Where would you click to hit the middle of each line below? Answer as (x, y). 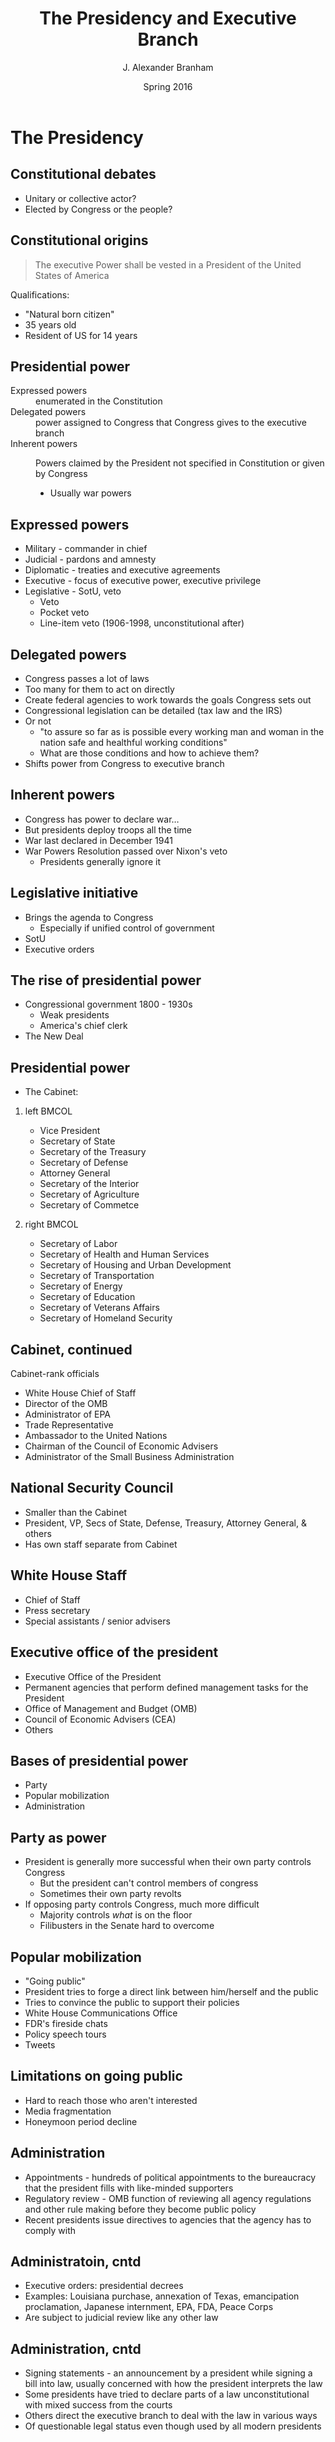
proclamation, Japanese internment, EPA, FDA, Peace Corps (149, 2307)
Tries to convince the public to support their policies (132, 2002)
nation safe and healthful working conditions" (133, 742)
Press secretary (57, 1610)
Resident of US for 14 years (81, 335)
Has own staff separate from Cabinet (101, 1544)
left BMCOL (48, 1111)
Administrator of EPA (67, 1414)
